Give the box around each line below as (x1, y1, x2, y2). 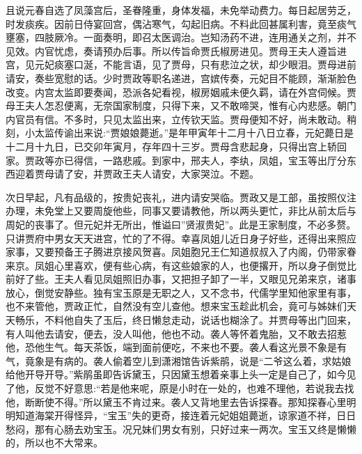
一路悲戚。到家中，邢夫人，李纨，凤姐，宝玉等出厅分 (102, 152, 347, 167)
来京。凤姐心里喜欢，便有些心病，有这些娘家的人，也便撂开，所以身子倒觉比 (6, 258, 356, 272)
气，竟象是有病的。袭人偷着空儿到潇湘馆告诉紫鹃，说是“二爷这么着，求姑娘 (6, 353, 352, 368)
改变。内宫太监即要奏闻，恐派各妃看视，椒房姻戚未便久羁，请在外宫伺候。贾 (6, 84, 356, 99)
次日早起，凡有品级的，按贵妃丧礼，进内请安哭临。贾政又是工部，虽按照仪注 (6, 189, 356, 204)
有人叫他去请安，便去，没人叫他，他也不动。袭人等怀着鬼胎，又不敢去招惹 (6, 326, 347, 340)
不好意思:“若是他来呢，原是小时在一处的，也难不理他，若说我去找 (54, 381, 354, 396)
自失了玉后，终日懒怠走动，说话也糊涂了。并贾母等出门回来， (73, 313, 356, 327)
